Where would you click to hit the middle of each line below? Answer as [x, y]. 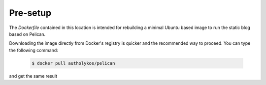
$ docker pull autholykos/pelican [73, 63]
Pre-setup [30, 13]
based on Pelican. [27, 34]
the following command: [34, 50]
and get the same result [33, 76]
